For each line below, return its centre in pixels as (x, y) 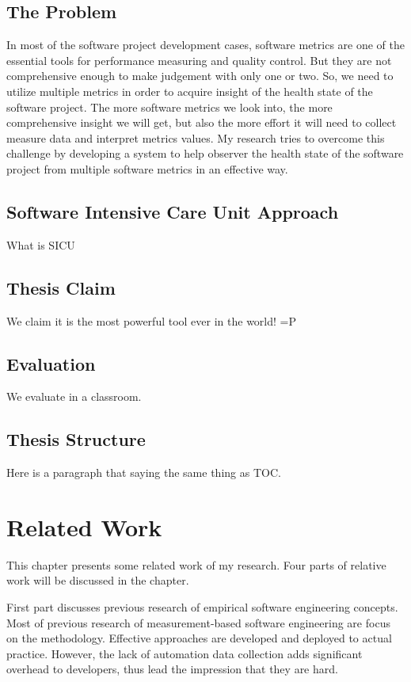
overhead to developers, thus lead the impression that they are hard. (172, 669)
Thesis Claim (61, 287)
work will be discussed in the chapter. (98, 580)
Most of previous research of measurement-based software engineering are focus (198, 622)
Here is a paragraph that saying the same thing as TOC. (144, 472)
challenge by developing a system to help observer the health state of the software (205, 153)
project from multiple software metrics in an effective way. (147, 168)
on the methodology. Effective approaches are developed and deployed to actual (199, 638)
